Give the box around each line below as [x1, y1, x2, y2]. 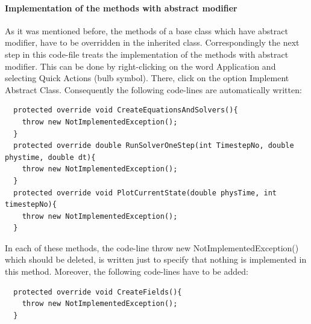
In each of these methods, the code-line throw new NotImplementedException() [5, 241, 299, 254]
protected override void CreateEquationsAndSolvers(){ [13, 106, 238, 115]
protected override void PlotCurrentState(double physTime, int [13, 188, 277, 197]
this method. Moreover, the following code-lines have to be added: [5, 265, 248, 278]
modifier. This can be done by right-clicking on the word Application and [5, 60, 276, 72]
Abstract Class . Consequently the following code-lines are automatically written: [5, 83, 302, 96]
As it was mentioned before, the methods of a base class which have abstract [5, 24, 288, 37]
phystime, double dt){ [5, 153, 96, 162]
